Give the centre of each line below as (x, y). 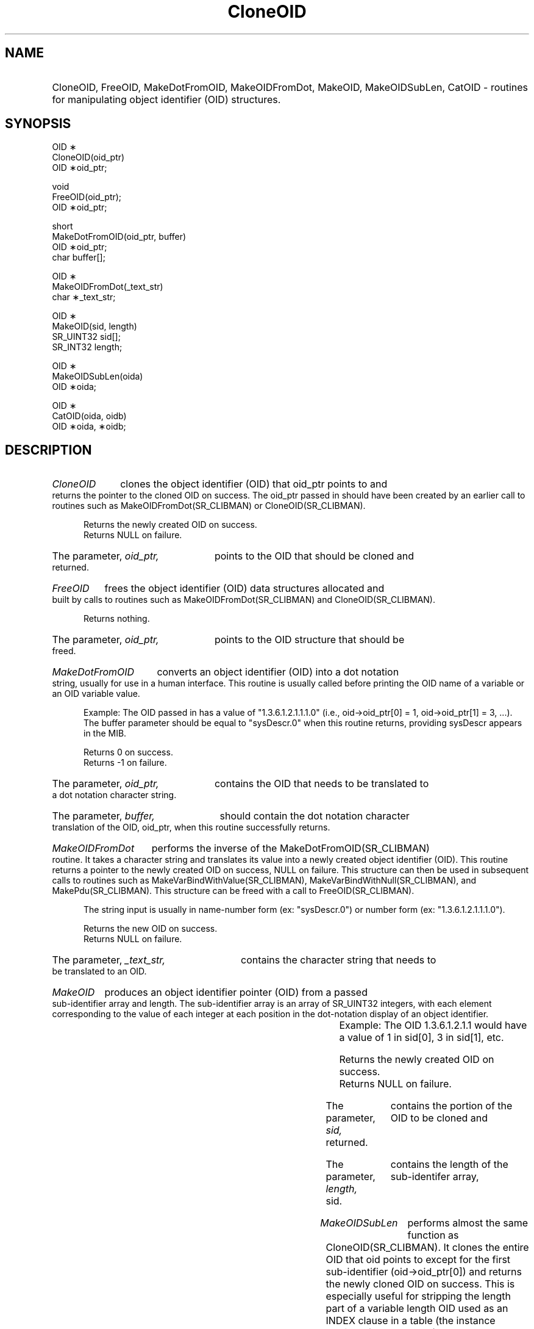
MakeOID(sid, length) (94, 326)
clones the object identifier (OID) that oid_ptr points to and (254, 484)
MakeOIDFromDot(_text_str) (108, 287)
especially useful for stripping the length (418, 1296)
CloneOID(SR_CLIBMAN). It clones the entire (427, 1248)
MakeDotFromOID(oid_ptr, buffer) (119, 237)
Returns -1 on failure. (125, 763)
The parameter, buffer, (103, 816)
